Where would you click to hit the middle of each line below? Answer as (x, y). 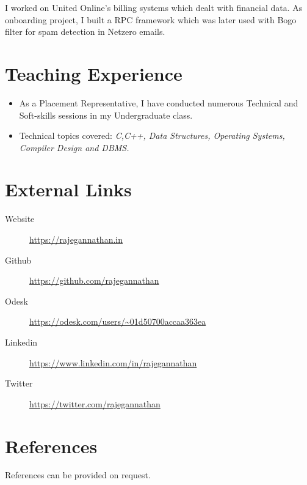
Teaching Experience (94, 73)
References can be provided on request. (78, 475)
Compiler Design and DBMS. (74, 147)
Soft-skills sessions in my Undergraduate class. (106, 115)
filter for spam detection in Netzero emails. (85, 31)
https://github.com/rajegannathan (94, 280)
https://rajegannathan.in (76, 239)
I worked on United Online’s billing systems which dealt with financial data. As (154, 7)
